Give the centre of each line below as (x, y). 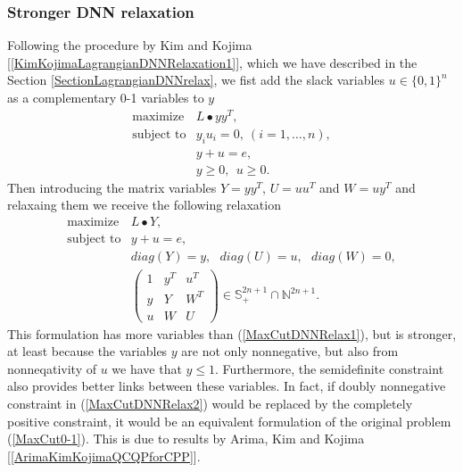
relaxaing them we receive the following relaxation (144, 205)
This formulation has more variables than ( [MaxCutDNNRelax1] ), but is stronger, (232, 333)
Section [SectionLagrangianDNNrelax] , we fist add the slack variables (196, 80)
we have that (147, 368)
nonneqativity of (52, 368)
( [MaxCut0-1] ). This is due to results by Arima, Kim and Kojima (186, 439)
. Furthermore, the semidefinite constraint (330, 368)
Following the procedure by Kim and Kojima (130, 45)
